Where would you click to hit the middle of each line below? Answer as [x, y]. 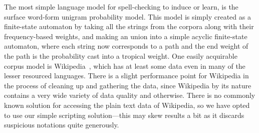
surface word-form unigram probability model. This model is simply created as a [127, 16]
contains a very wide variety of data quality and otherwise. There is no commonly [130, 95]
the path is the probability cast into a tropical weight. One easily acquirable [121, 55]
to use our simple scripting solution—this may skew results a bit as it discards [124, 115]
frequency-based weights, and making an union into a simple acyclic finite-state [126, 36]
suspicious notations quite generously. [62, 125]
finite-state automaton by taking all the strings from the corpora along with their [129, 26]
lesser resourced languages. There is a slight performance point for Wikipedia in [126, 76]
